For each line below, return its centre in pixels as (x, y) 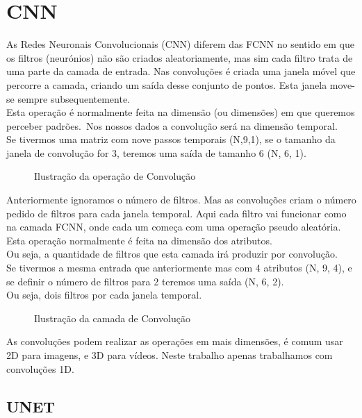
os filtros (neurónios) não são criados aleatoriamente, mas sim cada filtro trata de (180, 57)
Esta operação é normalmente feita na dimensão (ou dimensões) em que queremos (181, 112)
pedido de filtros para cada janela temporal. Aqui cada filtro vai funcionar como (176, 213)
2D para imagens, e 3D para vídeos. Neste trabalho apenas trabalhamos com (170, 355)
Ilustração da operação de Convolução (115, 176)
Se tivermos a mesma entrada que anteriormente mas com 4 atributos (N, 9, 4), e (179, 268)
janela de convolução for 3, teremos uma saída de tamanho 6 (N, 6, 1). (156, 152)
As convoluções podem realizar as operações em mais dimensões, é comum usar (175, 341)
